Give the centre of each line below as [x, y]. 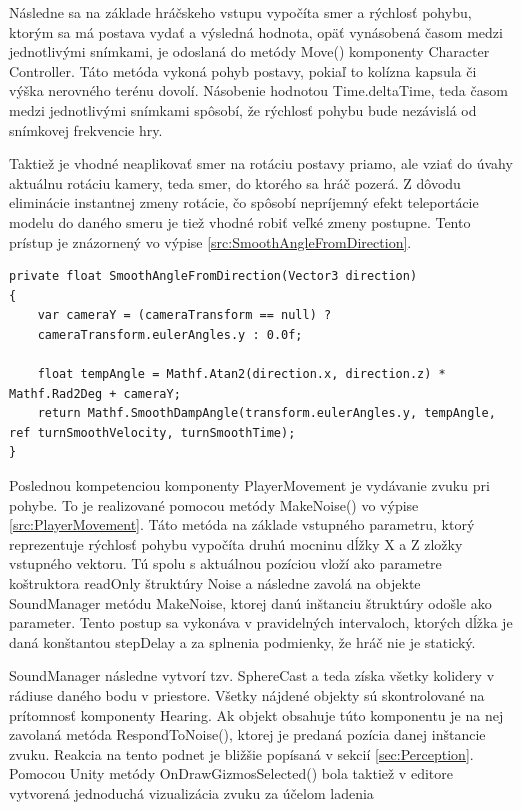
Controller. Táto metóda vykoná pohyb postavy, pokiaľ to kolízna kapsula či [243, 70]
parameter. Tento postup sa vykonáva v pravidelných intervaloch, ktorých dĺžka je [261, 622]
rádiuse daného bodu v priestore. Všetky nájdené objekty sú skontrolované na [247, 695]
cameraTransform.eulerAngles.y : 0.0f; [170, 334]
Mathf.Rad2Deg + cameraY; [95, 393]
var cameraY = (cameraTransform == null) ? [184, 315]
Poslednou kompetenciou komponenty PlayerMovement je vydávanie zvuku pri [249, 485]
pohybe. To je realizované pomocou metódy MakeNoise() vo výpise [214, 504]
